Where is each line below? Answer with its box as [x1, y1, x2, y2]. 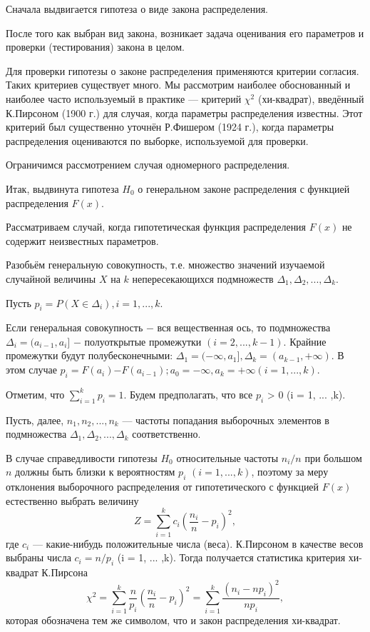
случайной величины [6, 271, 96, 286]
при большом [304, 450, 362, 465]
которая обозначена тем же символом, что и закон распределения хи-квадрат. [6, 612, 341, 627]
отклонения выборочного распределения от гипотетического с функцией [6, 479, 319, 494]
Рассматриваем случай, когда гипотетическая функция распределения [6, 219, 307, 234]
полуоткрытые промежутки [84, 333, 202, 348]
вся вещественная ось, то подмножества [157, 320, 331, 335]
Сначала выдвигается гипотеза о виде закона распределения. [6, 1, 268, 16]
